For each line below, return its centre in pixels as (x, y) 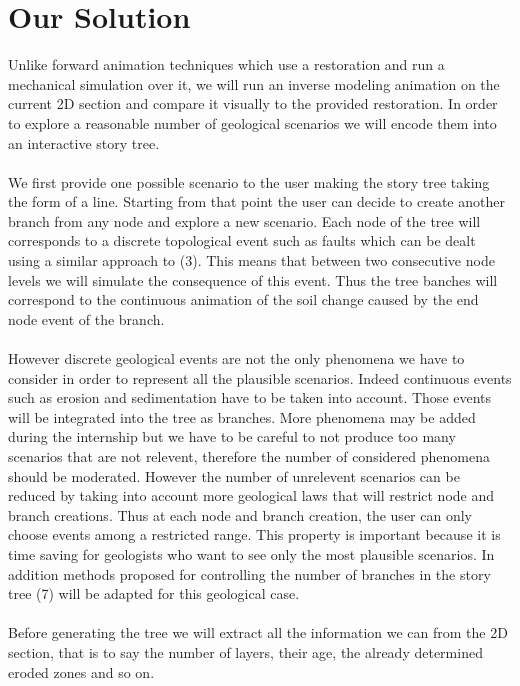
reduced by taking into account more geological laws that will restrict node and (251, 495)
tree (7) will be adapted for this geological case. (154, 593)
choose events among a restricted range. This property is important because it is (254, 534)
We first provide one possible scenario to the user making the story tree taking (249, 181)
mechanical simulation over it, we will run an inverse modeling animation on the (254, 83)
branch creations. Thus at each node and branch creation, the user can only (240, 514)
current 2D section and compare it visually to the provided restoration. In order (253, 103)
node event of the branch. (86, 318)
